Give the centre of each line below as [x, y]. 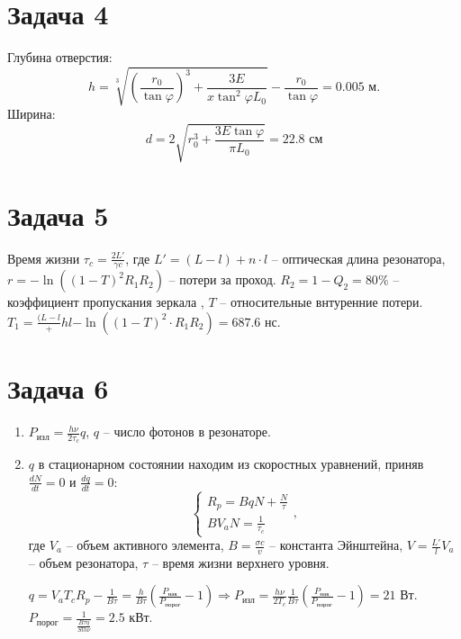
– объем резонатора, [83, 562]
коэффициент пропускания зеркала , [106, 302]
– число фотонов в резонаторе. [187, 432]
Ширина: [32, 114]
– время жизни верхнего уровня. [240, 562]
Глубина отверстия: [60, 57]
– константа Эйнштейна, [336, 545]
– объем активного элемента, [145, 545]
